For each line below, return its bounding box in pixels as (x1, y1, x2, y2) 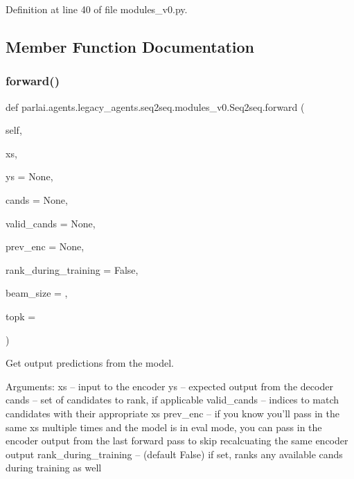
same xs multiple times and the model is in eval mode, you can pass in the (6, 419, 322, 434)
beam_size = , (6, 286, 68, 300)
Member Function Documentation (6, 35, 255, 57)
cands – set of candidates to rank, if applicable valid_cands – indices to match (6, 392, 339, 407)
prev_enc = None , (6, 239, 85, 254)
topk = (6, 308, 36, 323)
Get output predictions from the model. (6, 356, 174, 370)
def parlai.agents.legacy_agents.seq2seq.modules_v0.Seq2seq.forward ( (6, 99, 305, 114)
